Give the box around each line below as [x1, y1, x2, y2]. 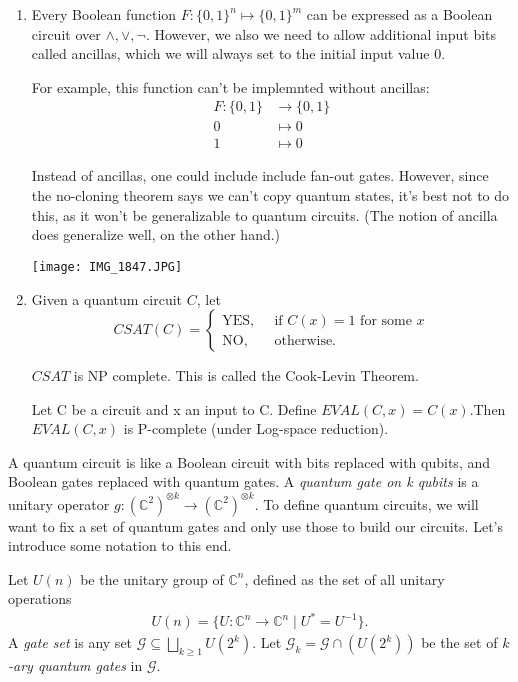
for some [360, 313, 412, 328]
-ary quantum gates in [8, 655, 143, 676]
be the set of [421, 632, 498, 653]
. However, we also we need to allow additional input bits [145, 23, 497, 44]
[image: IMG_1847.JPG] [31, 259, 183, 274]
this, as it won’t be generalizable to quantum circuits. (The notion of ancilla [31, 204, 498, 225]
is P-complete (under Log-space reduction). [123, 418, 389, 439]
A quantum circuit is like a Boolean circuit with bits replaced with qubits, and [8, 451, 491, 472]
